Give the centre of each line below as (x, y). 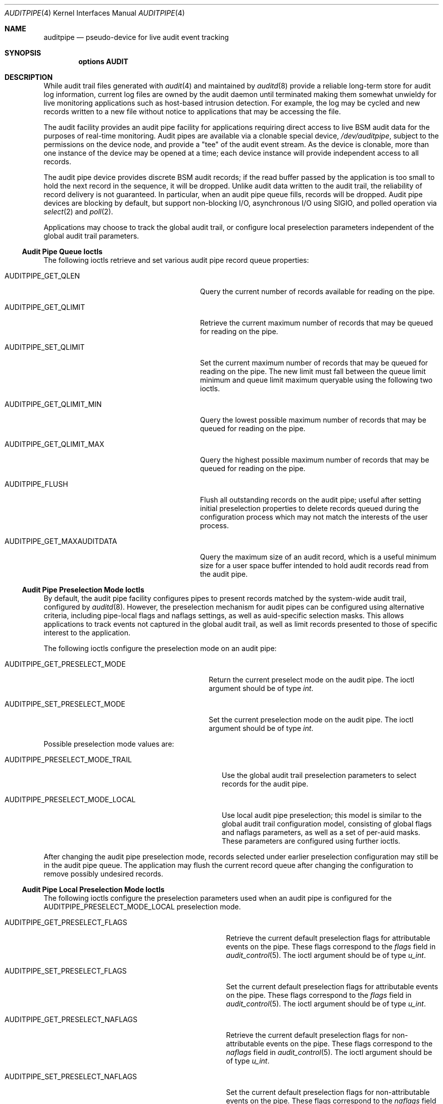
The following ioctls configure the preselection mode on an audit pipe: (160, 648)
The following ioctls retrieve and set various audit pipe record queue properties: (176, 260)
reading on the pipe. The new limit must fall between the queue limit (313, 371)
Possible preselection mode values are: (109, 744)
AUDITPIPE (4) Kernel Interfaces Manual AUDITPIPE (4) (95, 13)
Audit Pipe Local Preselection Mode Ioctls (93, 889)
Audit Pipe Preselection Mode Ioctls (83, 590)
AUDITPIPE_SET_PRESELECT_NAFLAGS (71, 1076)
